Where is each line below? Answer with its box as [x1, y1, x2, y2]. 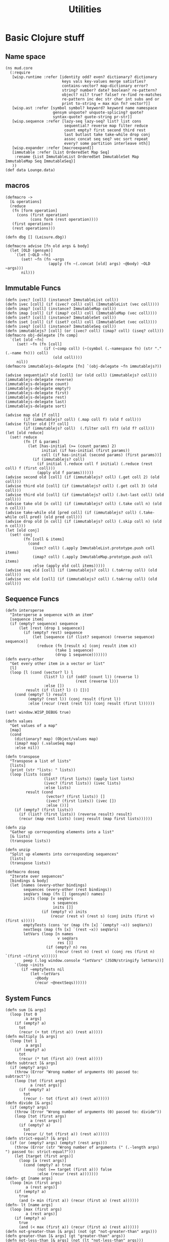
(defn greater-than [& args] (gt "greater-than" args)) [5, 1233, 125, 1239]
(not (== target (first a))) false [37, 1167, 112, 1172]
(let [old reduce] [5, 430, 44, 435]
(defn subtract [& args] [5, 1061, 58, 1066]
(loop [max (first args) [10, 1207, 62, 1212]
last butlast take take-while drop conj [64, 132, 151, 137]
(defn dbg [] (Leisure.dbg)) [5, 235, 67, 240]
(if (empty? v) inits [41, 909, 87, 915]
